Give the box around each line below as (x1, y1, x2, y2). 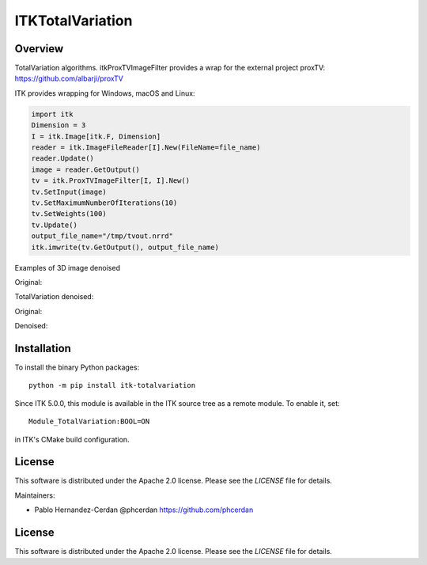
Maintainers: (14, 491, 55, 500)
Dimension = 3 (31, 121, 86, 130)
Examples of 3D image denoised (14, 263, 120, 272)
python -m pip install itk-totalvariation (28, 381, 196, 390)
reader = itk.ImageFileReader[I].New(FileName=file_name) (31, 143, 261, 152)
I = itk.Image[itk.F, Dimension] (31, 131, 161, 141)
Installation (14, 341, 71, 355)
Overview (14, 42, 64, 55)
